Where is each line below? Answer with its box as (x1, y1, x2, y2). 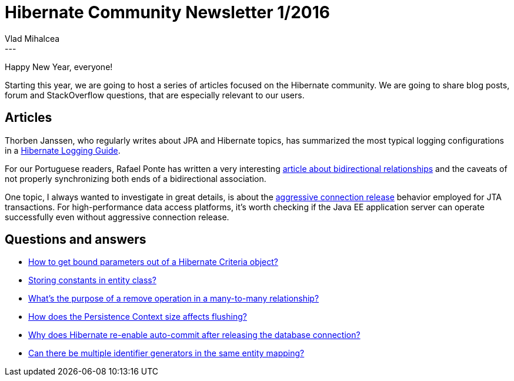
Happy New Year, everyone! (5, 61, 113, 72)
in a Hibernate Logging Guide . (5, 145, 121, 155)
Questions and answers (5, 232, 146, 247)
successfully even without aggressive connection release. (5, 211, 229, 222)
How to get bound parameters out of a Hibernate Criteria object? (28, 257, 279, 267)
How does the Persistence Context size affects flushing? (28, 312, 247, 322)
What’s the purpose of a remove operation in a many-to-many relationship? (28, 293, 319, 304)
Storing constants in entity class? (28, 275, 156, 286)
